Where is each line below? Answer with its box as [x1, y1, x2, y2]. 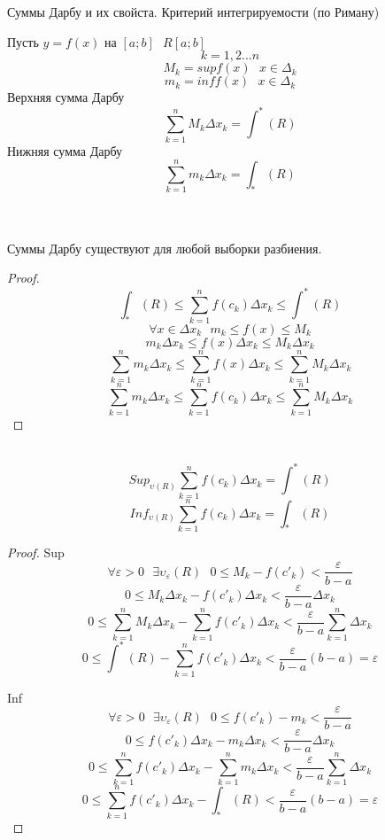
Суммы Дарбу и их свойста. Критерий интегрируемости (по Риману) [7, 3, 380, 20]
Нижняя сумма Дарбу [7, 141, 123, 159]
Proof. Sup [7, 542, 65, 561]
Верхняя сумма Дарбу [7, 88, 125, 106]
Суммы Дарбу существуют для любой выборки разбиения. [7, 238, 322, 257]
